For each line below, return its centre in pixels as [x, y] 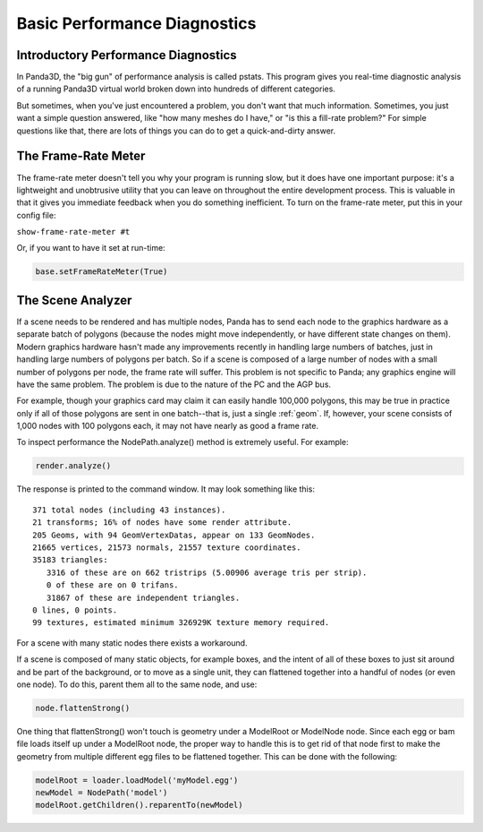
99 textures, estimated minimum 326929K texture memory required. [181, 623]
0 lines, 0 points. [75, 610]
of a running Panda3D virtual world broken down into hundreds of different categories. [176, 89]
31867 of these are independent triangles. [143, 597]
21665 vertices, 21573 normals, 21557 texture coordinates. [167, 548]
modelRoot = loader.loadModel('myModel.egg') [137, 780]
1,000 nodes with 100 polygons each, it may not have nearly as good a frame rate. [168, 426]
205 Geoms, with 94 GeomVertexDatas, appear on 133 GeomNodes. [174, 535]
